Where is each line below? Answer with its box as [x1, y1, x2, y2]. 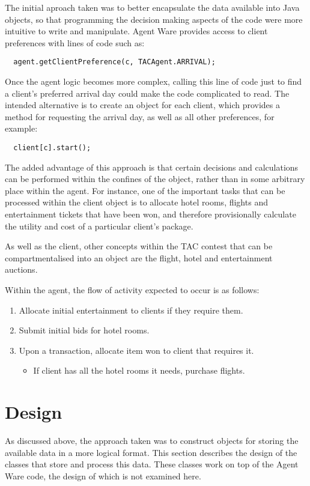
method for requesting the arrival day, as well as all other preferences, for [5, 110, 275, 123]
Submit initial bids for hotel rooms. [19, 324, 150, 336]
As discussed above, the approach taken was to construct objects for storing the [5, 434, 299, 447]
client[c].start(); [13, 144, 91, 152]
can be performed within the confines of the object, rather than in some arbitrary [5, 172, 305, 185]
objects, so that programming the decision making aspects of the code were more [5, 13, 303, 25]
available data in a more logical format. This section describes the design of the [5, 446, 297, 458]
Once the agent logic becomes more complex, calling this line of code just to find [5, 75, 302, 88]
